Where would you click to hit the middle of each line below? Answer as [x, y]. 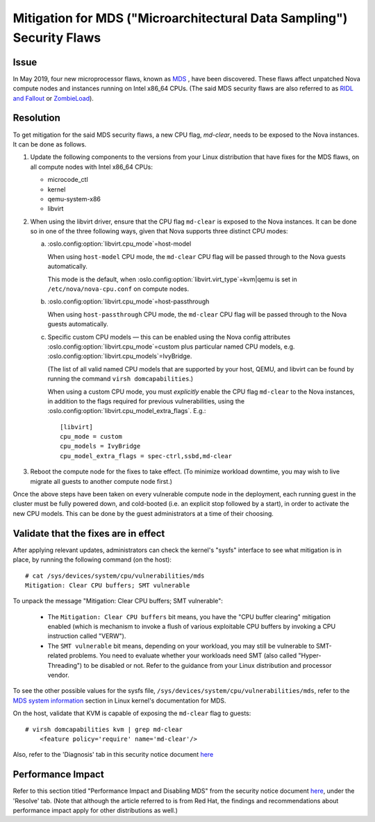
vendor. [58, 675]
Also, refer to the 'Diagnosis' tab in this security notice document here [113, 755]
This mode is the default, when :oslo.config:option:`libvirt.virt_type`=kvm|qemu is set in [173, 279]
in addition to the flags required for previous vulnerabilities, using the [146, 401]
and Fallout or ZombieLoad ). [53, 98]
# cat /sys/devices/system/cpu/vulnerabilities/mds [115, 576]
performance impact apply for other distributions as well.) [95, 811]
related [58, 655]
